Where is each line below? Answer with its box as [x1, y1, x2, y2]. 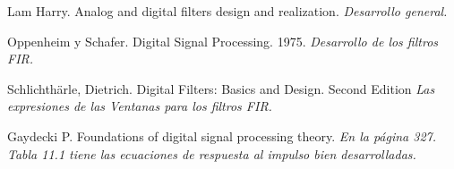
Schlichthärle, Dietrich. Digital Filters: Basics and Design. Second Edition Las [7, 79, 435, 97]
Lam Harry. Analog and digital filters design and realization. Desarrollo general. [7, 2, 448, 20]
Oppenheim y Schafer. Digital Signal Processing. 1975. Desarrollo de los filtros [7, 31, 439, 50]
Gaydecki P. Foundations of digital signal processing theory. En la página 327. [7, 126, 437, 145]
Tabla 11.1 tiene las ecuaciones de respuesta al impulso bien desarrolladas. [7, 144, 416, 163]
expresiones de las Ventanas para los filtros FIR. [7, 97, 272, 115]
